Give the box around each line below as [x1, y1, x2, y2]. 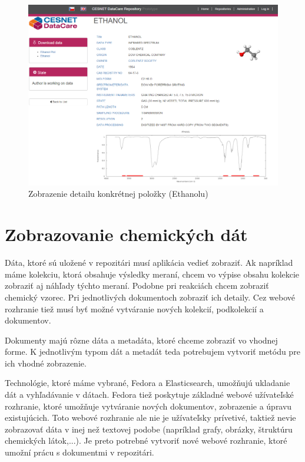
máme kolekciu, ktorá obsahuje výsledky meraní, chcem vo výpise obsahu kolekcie [5, 268, 300, 280]
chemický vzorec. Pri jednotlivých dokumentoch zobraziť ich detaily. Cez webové [5, 291, 296, 303]
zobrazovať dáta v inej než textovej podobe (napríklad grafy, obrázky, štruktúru [5, 423, 293, 435]
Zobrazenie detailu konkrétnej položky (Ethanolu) [28, 187, 208, 200]
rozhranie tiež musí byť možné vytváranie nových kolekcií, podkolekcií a [5, 302, 264, 315]
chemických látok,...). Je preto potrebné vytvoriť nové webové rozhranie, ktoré [5, 434, 287, 447]
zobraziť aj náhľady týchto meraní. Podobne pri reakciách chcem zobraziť [5, 279, 269, 292]
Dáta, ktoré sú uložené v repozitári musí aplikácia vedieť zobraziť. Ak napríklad [5, 256, 293, 269]
